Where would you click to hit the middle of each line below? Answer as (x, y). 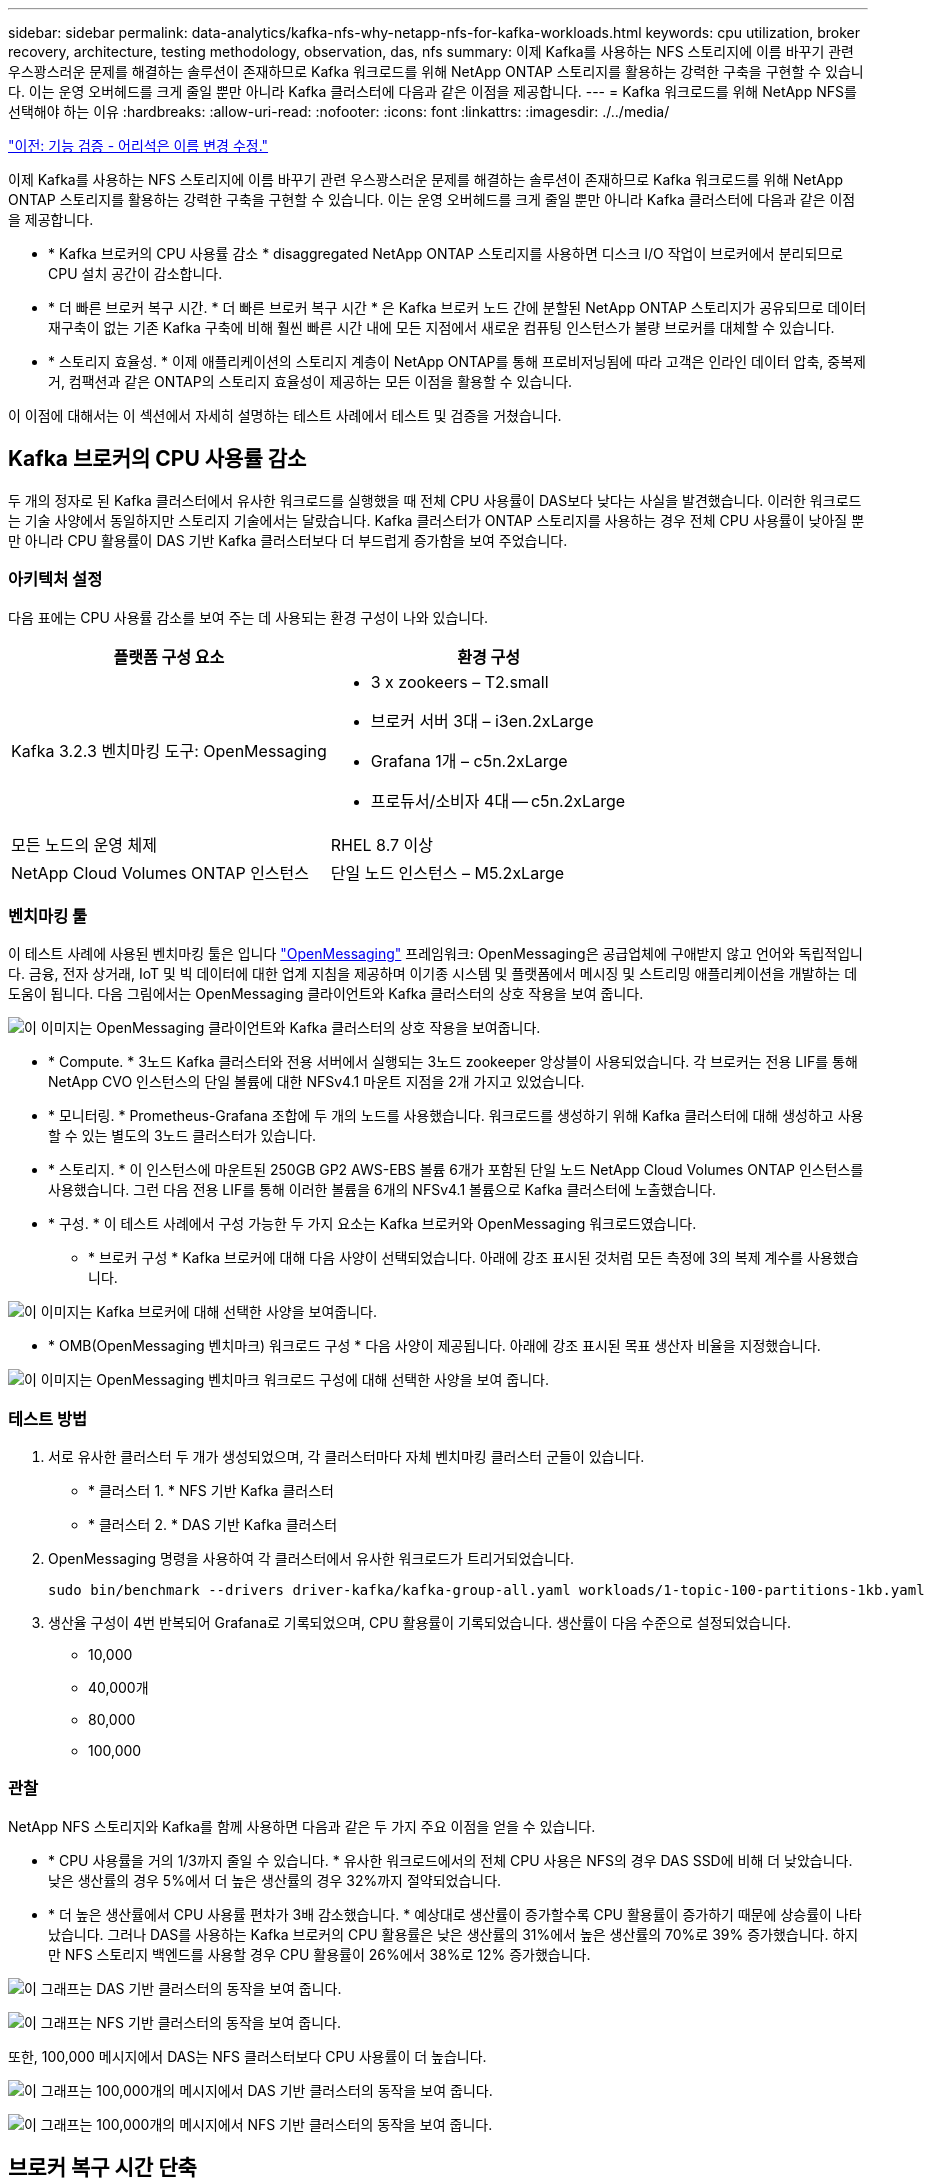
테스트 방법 (48, 1418)
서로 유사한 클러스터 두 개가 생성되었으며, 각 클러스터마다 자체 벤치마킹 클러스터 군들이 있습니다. (346, 1457)
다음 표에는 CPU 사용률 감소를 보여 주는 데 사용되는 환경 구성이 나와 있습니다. (248, 617)
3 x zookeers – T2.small (459, 681)
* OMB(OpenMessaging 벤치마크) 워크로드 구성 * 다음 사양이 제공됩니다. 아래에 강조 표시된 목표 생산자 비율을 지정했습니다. (434, 1346)
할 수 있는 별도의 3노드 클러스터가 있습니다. (182, 1136)
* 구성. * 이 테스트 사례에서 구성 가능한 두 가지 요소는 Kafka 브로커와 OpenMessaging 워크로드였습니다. (372, 1224)
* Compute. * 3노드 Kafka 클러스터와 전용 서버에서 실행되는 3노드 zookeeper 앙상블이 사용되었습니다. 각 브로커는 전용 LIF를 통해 (453, 1062)
